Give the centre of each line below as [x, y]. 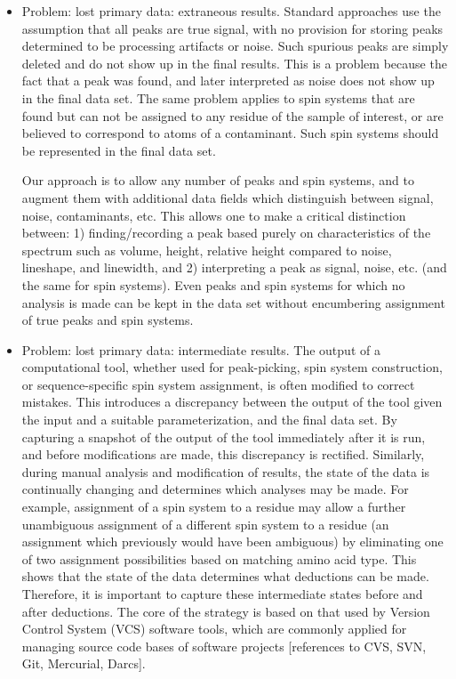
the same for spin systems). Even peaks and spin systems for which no [213, 284]
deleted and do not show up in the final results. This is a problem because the [234, 63]
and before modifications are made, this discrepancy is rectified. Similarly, [223, 454]
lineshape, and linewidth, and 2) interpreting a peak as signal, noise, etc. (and [234, 267]
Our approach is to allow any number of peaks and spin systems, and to [218, 180]
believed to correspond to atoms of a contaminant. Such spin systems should [230, 133]
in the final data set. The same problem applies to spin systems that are [218, 97]
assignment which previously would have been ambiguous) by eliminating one [232, 542]
